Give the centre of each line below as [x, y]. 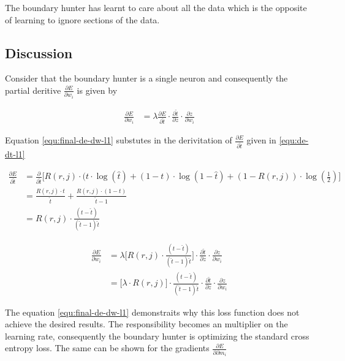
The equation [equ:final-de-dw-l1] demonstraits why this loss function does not [152, 312]
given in [261, 140]
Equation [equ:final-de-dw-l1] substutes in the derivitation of [119, 140]
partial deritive [33, 90]
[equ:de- [294, 140]
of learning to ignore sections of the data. [82, 19]
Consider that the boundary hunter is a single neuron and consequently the [146, 78]
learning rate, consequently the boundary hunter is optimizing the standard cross [157, 336]
